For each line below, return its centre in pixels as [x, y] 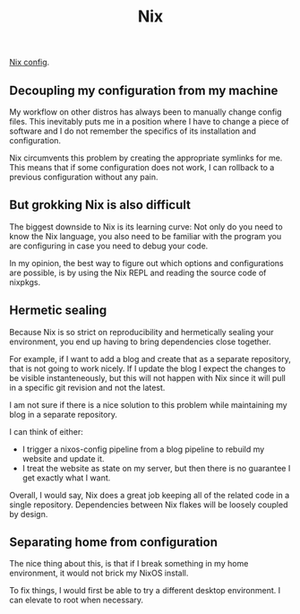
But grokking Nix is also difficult [100, 205]
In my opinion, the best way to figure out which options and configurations [146, 263]
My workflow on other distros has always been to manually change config [146, 112]
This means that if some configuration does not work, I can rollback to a [142, 167]
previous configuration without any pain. [84, 177]
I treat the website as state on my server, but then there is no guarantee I [156, 468]
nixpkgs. [25, 282]
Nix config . [30, 62]
